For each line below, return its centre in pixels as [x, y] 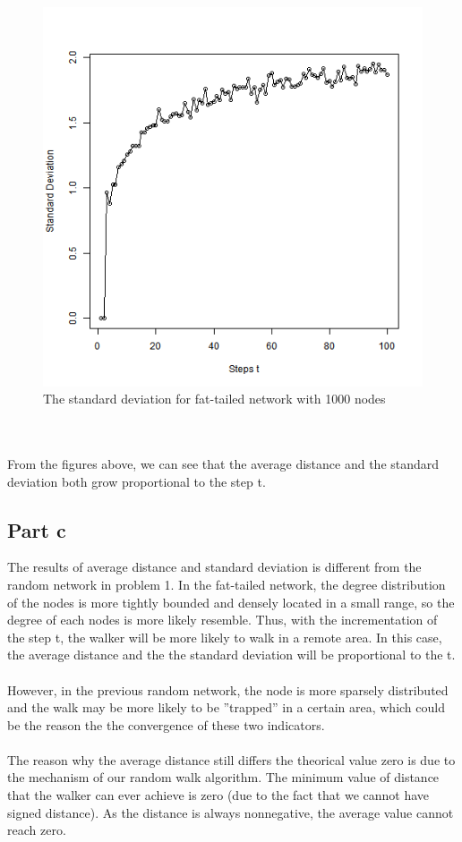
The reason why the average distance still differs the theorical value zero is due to [231, 759]
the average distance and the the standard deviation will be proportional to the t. [231, 655]
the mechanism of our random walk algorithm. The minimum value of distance [223, 777]
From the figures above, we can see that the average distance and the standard [223, 463]
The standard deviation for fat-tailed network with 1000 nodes [214, 399]
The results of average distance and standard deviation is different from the [214, 567]
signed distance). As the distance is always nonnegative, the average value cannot [231, 812]
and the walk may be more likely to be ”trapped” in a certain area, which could [226, 707]
